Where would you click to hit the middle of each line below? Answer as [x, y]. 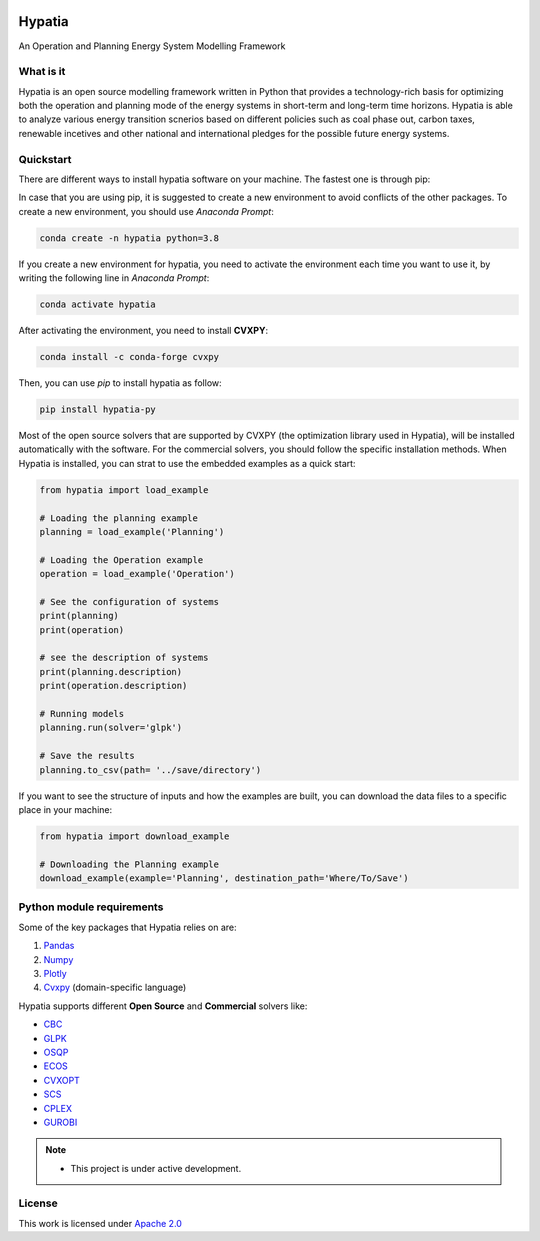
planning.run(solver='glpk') [111, 728]
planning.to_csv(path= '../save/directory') [150, 769]
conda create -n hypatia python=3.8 [129, 238]
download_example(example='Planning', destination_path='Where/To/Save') [224, 878]
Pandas [59, 946]
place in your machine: [65, 809]
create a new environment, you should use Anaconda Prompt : [146, 211]
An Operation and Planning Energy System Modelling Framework [152, 46]
